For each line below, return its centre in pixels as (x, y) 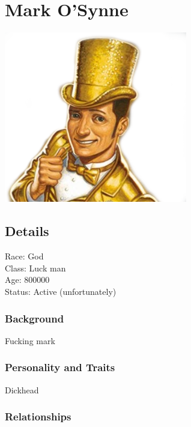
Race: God (24, 256)
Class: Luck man (35, 268)
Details (27, 231)
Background (35, 318)
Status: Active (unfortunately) (61, 292)
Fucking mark (30, 340)
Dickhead (22, 389)
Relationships (38, 416)
